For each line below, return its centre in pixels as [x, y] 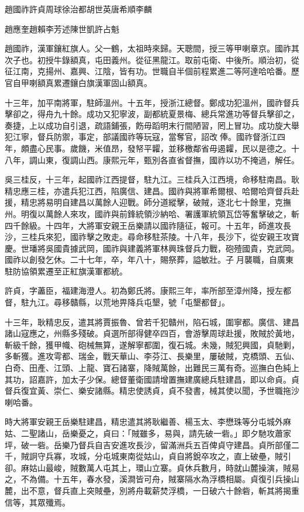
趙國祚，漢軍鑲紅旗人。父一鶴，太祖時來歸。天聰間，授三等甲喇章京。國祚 [148, 48]
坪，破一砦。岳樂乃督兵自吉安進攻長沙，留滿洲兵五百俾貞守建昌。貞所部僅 [148, 444]
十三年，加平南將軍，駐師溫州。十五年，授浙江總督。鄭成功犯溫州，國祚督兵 [152, 102]
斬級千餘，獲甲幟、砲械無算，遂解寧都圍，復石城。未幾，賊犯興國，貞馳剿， [152, 344]
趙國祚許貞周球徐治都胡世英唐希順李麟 [78, 9]
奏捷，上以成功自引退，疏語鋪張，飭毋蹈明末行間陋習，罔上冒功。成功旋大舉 [152, 125]
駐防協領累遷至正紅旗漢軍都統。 [66, 271]
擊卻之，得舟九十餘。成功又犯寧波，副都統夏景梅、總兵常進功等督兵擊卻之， [152, 114]
